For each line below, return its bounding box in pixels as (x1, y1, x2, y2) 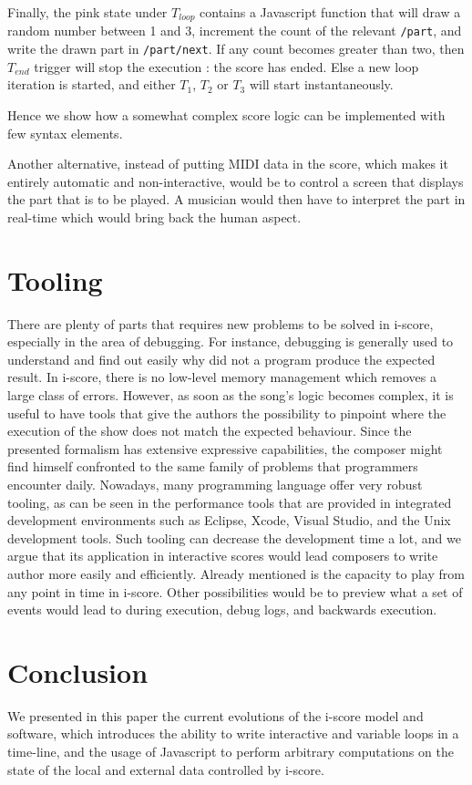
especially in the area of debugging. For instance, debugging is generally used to (7, 332, 454, 351)
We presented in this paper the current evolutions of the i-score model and (7, 706, 424, 725)
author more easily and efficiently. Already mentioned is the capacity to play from (7, 563, 465, 583)
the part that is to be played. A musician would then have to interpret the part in (7, 190, 466, 209)
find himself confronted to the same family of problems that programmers (7, 457, 418, 476)
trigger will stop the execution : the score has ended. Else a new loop (34, 57, 419, 76)
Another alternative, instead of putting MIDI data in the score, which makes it (7, 154, 448, 173)
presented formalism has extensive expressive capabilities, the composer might (7, 439, 443, 458)
